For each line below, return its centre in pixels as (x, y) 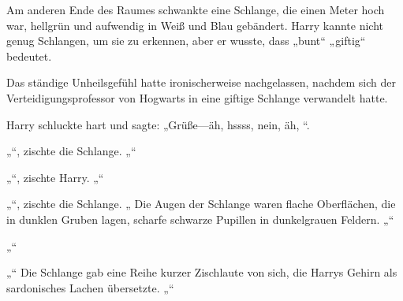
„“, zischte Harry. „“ (55, 177)
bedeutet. (29, 56)
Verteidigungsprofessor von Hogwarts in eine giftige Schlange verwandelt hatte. (197, 97)
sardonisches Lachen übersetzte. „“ (90, 287)
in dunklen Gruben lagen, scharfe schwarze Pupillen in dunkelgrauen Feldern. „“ (200, 219)
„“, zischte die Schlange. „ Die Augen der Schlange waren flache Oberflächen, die (201, 204)
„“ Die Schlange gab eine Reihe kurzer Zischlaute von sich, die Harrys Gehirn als (202, 272)
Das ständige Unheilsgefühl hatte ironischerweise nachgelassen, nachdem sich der (201, 82)
